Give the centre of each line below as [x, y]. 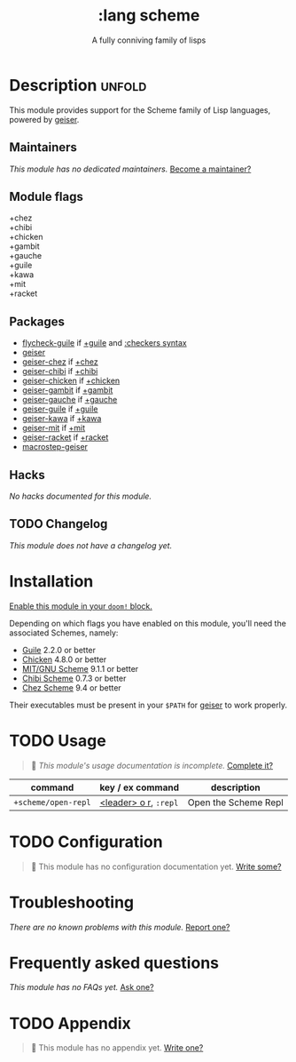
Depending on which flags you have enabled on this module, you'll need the [148, 623]
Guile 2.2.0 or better [58, 650]
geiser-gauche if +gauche [70, 400]
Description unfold [78, 85]
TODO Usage [58, 741]
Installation [51, 581]
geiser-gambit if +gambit [67, 390]
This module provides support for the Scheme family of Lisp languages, [140, 110]
